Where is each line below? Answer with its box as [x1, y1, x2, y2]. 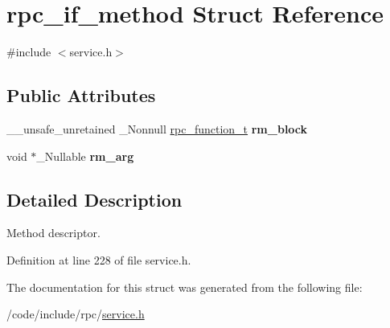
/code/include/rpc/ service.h [6, 305, 145, 322]
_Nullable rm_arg [36, 147, 134, 164]
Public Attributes [6, 83, 156, 108]
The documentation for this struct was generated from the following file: [6, 278, 363, 295]
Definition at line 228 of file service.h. [6, 251, 191, 268]
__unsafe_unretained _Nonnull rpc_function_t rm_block [6, 120, 308, 137]
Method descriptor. [6, 224, 101, 241]
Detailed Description [6, 187, 183, 211]
